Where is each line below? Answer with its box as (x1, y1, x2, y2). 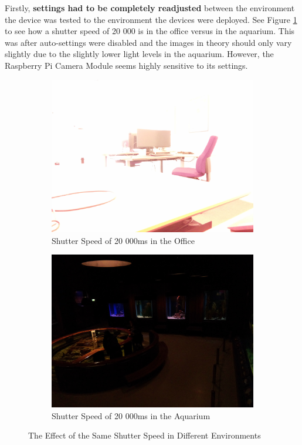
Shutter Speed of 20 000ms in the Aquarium (52, 409, 211, 421)
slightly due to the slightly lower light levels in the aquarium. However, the (5, 48, 274, 60)
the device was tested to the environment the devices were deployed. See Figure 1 (5, 13, 297, 25)
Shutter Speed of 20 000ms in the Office (52, 234, 195, 246)
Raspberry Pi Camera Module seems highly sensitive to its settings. (5, 59, 248, 71)
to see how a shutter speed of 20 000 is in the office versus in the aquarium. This (5, 25, 295, 37)
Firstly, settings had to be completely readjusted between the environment (5, 2, 295, 14)
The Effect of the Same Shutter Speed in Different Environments (28, 429, 261, 441)
